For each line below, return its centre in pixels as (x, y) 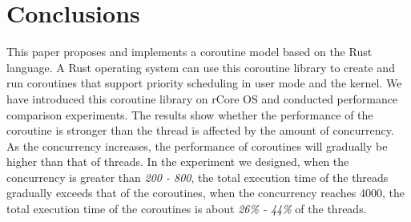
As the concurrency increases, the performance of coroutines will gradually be (197, 145)
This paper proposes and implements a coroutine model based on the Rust (189, 52)
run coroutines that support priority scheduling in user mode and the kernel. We (204, 83)
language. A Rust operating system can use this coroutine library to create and (201, 67)
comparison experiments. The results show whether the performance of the (190, 114)
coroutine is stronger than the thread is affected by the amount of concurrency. (200, 130)
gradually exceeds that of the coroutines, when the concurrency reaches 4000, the (206, 193)
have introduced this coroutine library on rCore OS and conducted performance (202, 98)
